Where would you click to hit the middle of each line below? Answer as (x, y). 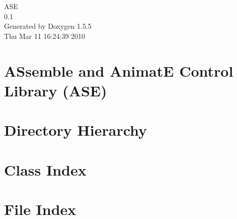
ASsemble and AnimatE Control (119, 70)
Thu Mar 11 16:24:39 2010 (45, 36)
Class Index (45, 169)
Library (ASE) (56, 90)
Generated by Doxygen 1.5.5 (48, 26)
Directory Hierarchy (76, 130)
